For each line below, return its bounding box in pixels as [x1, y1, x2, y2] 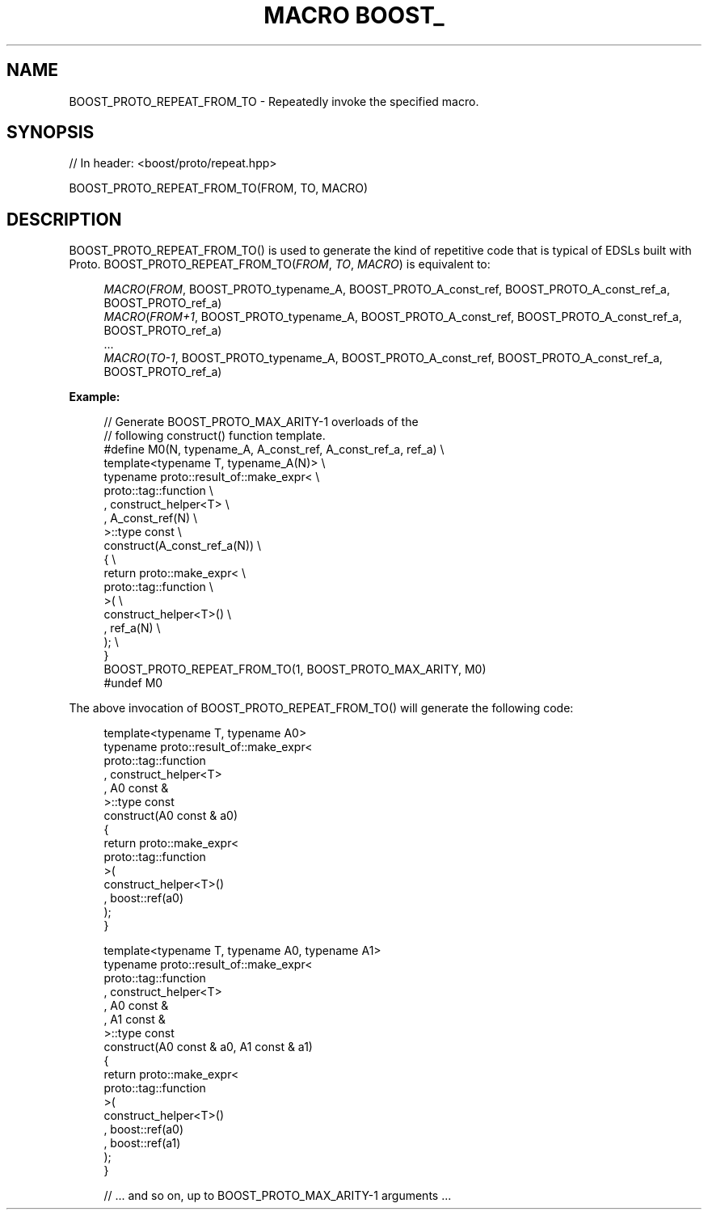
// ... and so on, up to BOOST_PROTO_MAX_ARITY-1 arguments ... [103, 1189, 452, 1203]
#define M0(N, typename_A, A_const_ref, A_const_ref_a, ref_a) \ [103, 442, 445, 457]
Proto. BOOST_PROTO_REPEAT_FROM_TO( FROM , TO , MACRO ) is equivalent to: [69, 257, 491, 272]
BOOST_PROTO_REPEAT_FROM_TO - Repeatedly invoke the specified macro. [69, 94, 479, 108]
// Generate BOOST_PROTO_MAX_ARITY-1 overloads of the [103, 415, 419, 429]
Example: [69, 390, 120, 404]
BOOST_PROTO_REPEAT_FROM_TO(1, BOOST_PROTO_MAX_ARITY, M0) [103, 662, 487, 677]
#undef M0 [103, 676, 163, 690]
